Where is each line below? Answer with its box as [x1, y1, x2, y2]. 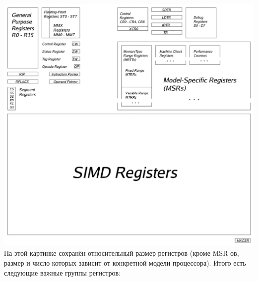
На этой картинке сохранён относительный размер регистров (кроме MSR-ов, [4, 248, 239, 258]
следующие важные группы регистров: [4, 267, 121, 278]
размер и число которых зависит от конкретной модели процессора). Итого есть [4, 257, 246, 268]
